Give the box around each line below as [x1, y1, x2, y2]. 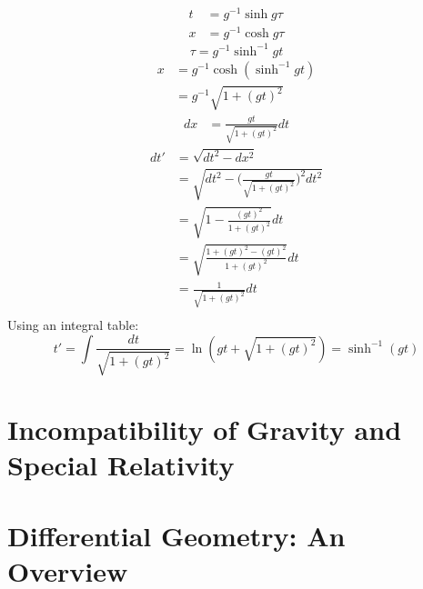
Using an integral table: [7, 314, 139, 334]
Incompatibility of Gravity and [7, 410, 402, 447]
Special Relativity [7, 445, 235, 483]
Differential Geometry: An [7, 517, 346, 554]
